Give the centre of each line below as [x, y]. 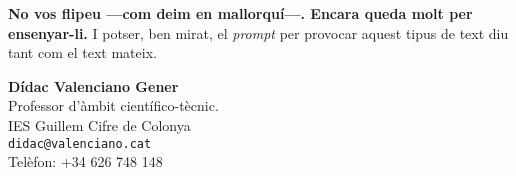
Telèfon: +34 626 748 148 [85, 161]
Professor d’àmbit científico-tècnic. [113, 105]
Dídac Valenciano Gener [93, 85]
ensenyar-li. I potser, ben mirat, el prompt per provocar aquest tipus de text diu [258, 32]
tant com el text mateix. [82, 52]
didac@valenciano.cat [80, 143]
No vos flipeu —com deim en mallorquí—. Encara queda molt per [240, 13]
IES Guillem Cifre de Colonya [99, 124]
